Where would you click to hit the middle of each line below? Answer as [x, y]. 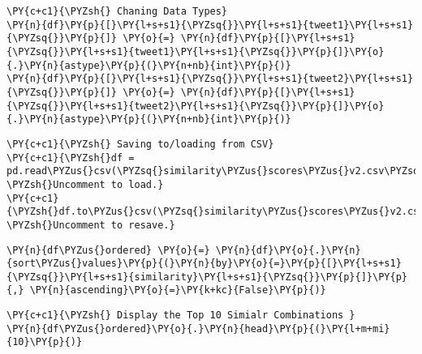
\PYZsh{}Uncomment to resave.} [91, 225]
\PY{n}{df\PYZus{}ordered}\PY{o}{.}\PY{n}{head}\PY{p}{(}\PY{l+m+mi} [198, 328]
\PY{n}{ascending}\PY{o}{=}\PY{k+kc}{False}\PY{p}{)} [178, 290]
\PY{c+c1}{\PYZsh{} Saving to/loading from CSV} [140, 144]
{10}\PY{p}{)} [45, 342]
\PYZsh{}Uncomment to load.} [85, 184]
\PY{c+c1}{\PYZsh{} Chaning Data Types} [117, 11]
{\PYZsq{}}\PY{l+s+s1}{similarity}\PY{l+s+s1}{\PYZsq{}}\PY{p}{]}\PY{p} [207, 277]
